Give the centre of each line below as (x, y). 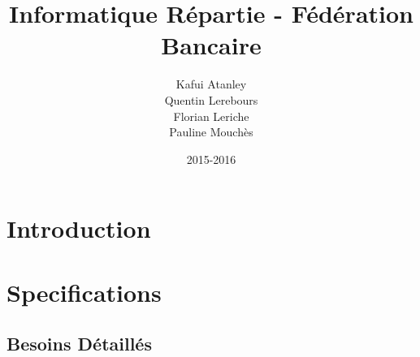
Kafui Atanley (211, 84)
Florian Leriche (211, 116)
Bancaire (211, 45)
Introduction (79, 228)
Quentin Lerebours (211, 99)
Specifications (84, 292)
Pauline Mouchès (211, 132)
